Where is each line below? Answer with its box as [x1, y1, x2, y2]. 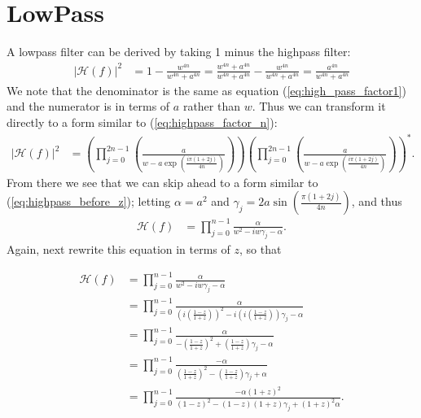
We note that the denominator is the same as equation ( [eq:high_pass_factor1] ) [7, 81, 406, 98]
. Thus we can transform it [252, 98, 386, 115]
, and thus [351, 193, 402, 210]
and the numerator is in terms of [7, 98, 170, 115]
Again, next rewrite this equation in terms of [7, 241, 230, 258]
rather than [182, 98, 240, 115]
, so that [239, 241, 282, 258]
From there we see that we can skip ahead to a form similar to [7, 173, 318, 190]
